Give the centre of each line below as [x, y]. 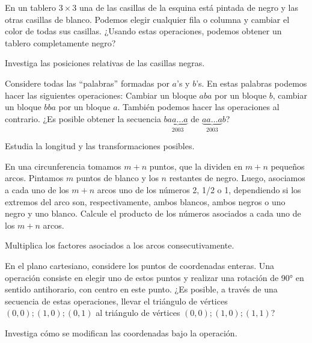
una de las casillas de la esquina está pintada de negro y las [189, 7]
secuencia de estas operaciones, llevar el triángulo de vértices [116, 301]
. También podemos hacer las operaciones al [198, 107]
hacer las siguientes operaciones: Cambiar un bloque [101, 95]
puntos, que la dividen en [196, 166]
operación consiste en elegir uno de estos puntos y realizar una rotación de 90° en [154, 277]
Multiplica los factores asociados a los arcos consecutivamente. [120, 245]
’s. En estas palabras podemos [252, 83]
